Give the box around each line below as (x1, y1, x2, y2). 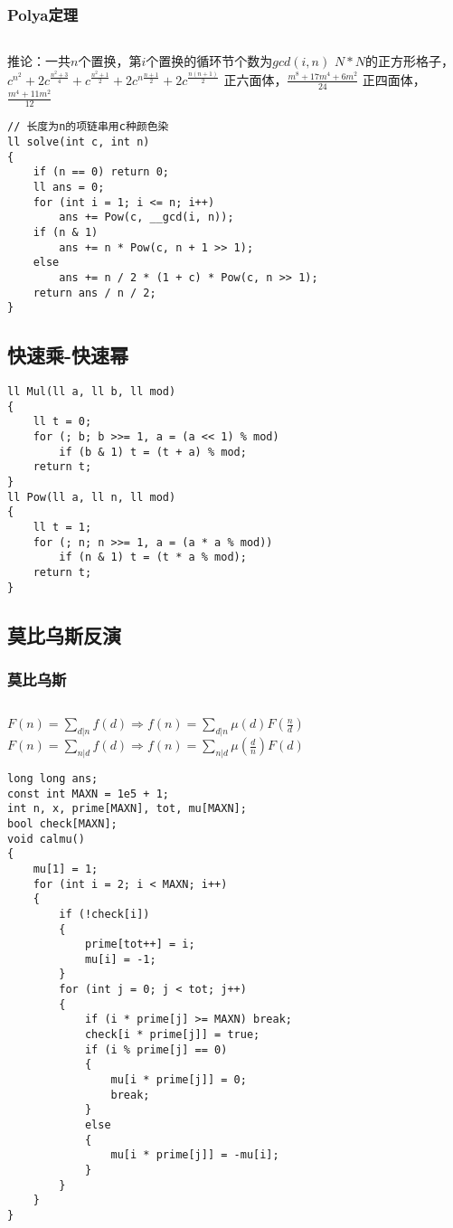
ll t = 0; (33, 415, 92, 429)
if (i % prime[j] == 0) (84, 1043, 228, 1056)
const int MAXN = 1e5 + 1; (7, 787, 169, 800)
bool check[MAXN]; (7, 817, 118, 830)
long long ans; (7, 771, 99, 785)
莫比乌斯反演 (7, 620, 121, 648)
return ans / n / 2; (33, 286, 156, 299)
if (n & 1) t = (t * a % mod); (59, 551, 247, 564)
